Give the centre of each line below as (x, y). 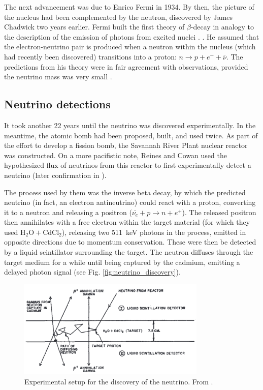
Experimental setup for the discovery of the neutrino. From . (119, 381)
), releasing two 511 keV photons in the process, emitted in (154, 232)
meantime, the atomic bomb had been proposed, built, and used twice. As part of (131, 135)
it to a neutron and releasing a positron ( (68, 212)
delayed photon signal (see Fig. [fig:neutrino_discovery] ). (92, 272)
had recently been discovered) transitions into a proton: (90, 56)
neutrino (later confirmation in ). (55, 175)
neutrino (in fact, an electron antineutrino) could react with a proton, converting (130, 202)
